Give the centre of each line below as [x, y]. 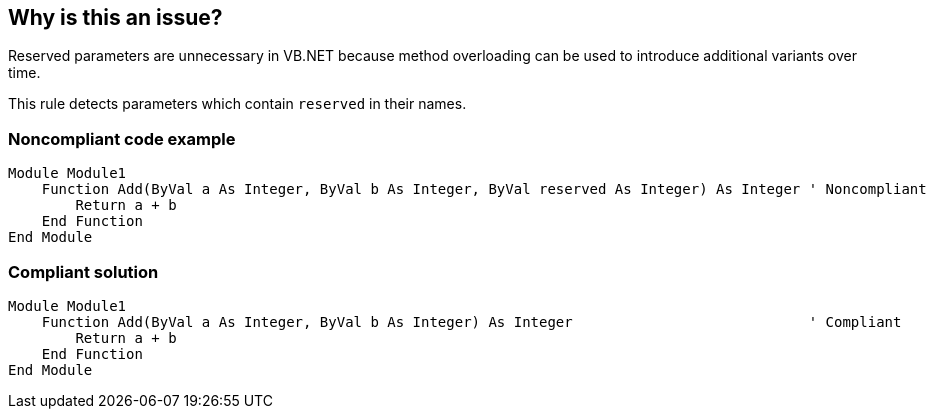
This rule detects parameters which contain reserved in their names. [237, 104]
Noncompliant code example [122, 138]
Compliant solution [83, 271]
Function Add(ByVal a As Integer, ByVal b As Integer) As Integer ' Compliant [471, 321]
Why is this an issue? [115, 17]
